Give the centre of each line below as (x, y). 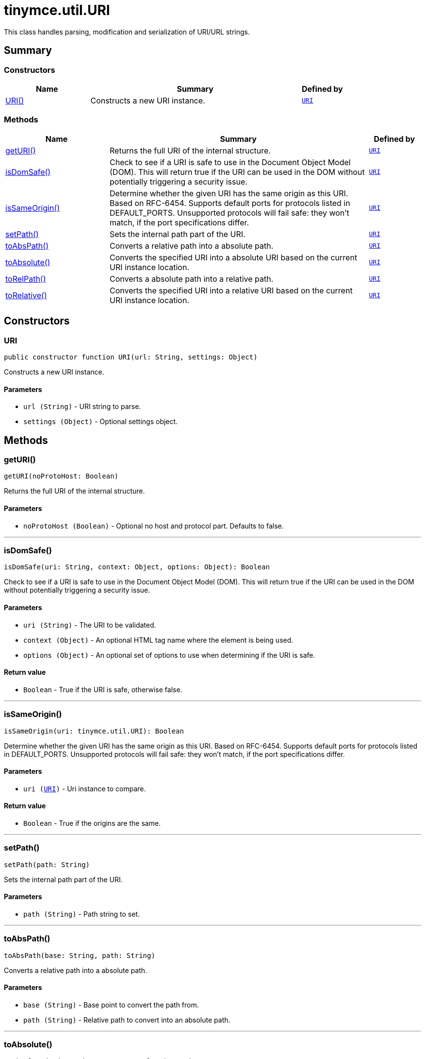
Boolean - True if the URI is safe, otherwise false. (103, 689)
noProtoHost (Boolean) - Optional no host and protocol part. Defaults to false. (154, 526)
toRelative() (26, 295)
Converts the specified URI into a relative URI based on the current (231, 290)
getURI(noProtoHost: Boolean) (61, 476)
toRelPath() (26, 279)
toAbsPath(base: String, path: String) (80, 955)
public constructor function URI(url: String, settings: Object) (131, 357)
